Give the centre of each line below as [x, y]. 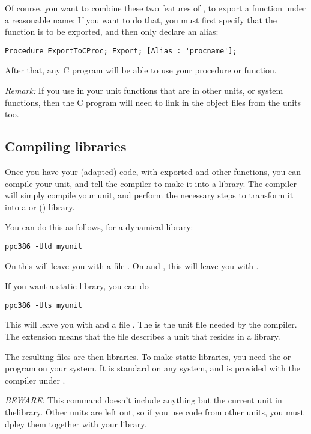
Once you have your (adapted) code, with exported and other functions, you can [153, 172]
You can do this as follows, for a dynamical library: [99, 227]
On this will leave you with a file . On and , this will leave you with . [132, 265]
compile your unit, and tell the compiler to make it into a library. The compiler [151, 183]
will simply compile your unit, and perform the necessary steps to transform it [149, 195]
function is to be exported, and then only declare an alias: [112, 32]
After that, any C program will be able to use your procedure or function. [141, 70]
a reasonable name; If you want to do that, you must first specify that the [141, 20]
